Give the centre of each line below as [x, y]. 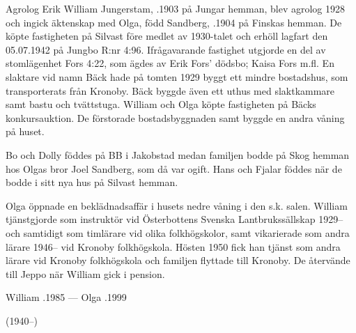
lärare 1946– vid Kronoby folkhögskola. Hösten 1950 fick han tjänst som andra [173, 246]
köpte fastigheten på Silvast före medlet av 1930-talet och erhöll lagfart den [167, 36]
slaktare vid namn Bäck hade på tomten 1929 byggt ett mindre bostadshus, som [177, 76]
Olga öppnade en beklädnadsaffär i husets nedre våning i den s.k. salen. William [177, 205]
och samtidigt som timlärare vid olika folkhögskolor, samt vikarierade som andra [178, 232]
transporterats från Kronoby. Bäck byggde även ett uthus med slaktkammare [170, 90]
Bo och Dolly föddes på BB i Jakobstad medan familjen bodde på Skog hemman [178, 154]
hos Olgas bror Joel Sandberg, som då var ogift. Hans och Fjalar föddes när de [174, 168]
